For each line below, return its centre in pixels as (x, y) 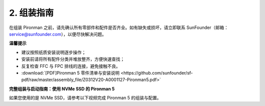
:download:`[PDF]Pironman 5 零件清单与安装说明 (70, 73)
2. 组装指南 (31, 13)
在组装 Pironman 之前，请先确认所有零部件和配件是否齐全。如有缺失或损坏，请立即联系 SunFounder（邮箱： (119, 27)
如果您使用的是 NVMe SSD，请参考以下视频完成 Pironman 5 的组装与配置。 (85, 98)
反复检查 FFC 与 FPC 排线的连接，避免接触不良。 (71, 66)
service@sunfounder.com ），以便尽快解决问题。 (58, 34)
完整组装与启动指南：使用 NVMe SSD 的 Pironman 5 (62, 89)
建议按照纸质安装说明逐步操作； (53, 52)
